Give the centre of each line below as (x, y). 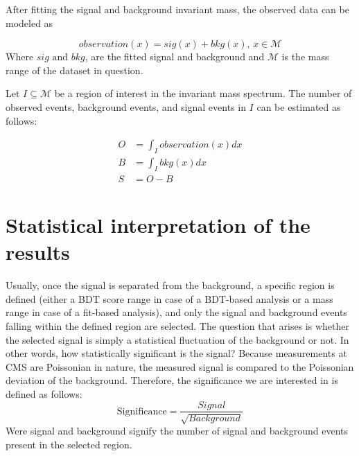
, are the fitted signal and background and (175, 56)
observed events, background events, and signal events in (126, 106)
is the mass (305, 56)
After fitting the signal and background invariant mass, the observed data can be (177, 9)
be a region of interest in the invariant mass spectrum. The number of (203, 93)
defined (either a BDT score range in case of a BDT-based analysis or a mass (169, 298)
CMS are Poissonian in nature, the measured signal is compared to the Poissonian (180, 366)
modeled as (29, 23)
